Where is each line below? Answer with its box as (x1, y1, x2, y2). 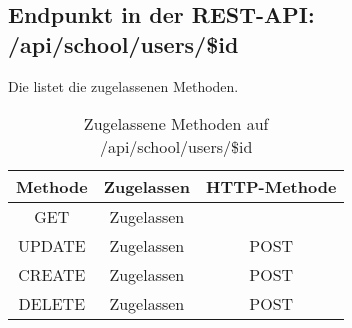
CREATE (18, 263, 86, 287)
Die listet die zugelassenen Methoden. (8, 75, 239, 96)
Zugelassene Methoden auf (83, 112, 269, 136)
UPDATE (17, 234, 86, 258)
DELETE (18, 292, 86, 316)
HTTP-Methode (206, 175, 337, 199)
